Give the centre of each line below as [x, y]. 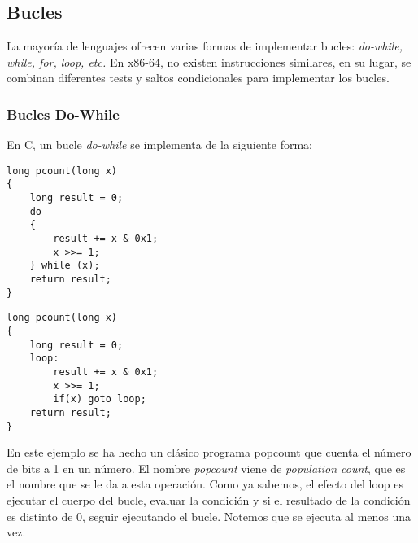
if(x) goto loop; [100, 399]
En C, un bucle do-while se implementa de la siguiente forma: [159, 145]
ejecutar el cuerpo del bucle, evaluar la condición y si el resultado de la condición [209, 500]
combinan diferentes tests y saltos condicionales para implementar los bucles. [198, 78]
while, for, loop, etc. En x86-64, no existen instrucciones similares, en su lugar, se [209, 61]
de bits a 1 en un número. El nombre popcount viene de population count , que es [206, 468]
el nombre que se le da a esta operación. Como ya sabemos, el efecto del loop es [205, 484]
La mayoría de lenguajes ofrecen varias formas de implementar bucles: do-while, [205, 46]
